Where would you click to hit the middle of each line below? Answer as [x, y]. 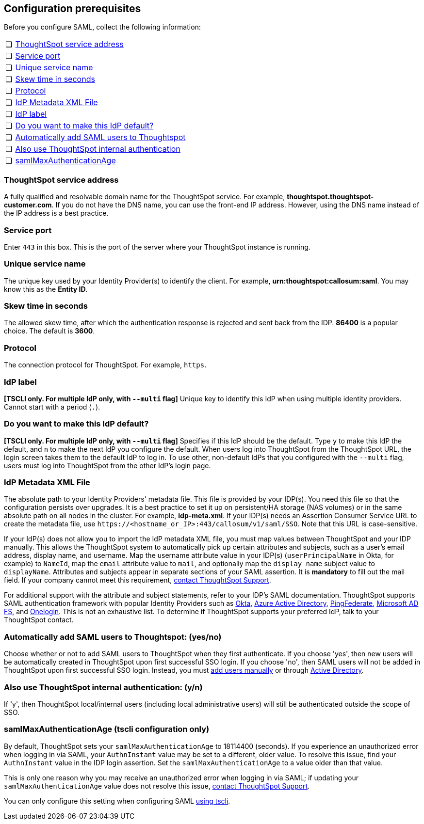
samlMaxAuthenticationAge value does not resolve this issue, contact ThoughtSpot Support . [157, 786]
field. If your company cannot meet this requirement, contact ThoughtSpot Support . [138, 580]
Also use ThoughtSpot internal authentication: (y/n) [103, 687]
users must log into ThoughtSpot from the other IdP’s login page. [107, 465]
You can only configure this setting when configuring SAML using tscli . [117, 801]
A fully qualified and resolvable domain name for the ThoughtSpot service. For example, [145, 197]
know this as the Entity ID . [46, 289]
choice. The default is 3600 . [49, 331]
